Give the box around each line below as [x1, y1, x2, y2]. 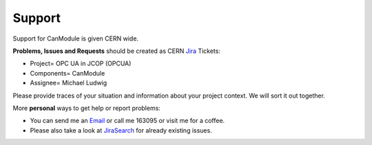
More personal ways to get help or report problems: [12, 104, 161, 112]
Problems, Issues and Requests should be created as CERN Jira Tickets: [12, 47, 220, 55]
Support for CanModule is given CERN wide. [12, 34, 139, 43]
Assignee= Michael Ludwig [30, 79, 107, 87]
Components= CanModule [30, 69, 105, 77]
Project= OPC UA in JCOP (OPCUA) [30, 59, 132, 68]
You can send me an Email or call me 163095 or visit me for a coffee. [30, 117, 225, 125]
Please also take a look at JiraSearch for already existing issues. [30, 126, 213, 134]
